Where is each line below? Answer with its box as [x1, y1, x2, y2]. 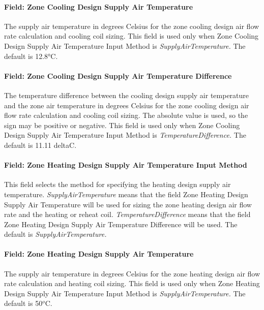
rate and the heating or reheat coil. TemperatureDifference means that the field [4, 209, 251, 220]
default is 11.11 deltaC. [4, 139, 77, 150]
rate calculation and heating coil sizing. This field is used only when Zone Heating [4, 278, 260, 289]
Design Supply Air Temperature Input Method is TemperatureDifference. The [4, 130, 246, 140]
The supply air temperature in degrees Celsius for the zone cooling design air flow [4, 20, 259, 31]
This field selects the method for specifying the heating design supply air [4, 179, 231, 190]
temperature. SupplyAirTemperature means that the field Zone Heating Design [4, 189, 248, 199]
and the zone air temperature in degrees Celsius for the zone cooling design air [4, 100, 249, 110]
